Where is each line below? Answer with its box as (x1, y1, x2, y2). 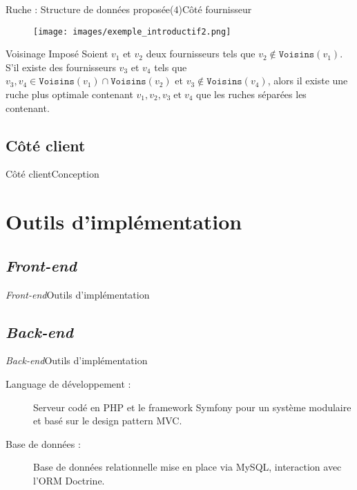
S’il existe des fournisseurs (6, 59, 116, 74)
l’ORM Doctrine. (33, 473, 105, 487)
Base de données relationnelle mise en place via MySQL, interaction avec (33, 460, 342, 474)
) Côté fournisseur (178, 2, 252, 16)
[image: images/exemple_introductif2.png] (33, 26, 231, 37)
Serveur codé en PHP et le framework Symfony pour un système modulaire (33, 399, 351, 414)
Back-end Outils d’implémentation (6, 353, 148, 368)
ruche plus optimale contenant (6, 87, 133, 102)
